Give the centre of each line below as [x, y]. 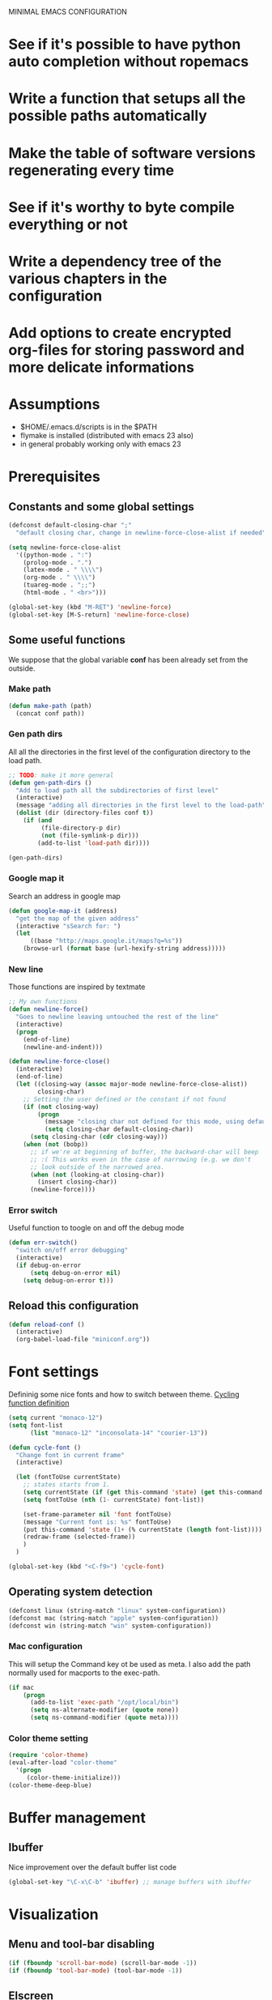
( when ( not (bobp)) [56, 1145]
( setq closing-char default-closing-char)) [119, 1129]
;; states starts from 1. [67, 1485]
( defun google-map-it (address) [63, 910]
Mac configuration [46, 1646]
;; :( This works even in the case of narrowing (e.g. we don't [140, 1159]
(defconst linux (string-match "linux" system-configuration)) [117, 1610]
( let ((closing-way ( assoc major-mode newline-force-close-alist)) [132, 1085]
